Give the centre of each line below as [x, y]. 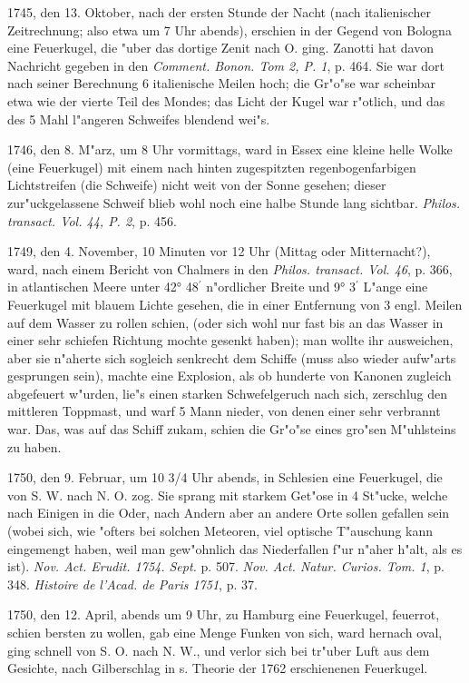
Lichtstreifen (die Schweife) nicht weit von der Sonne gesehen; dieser [197, 185]
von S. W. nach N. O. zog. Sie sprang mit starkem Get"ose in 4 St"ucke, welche [228, 495]
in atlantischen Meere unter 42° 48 [103, 287]
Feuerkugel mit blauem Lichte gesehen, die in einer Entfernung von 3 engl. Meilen [235, 304]
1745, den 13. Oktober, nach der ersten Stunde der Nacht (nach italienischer [220, 12]
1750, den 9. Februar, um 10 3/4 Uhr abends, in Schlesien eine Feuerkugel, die [225, 477]
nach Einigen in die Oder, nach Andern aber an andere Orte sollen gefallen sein [229, 513]
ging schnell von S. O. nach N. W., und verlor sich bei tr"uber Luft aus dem [219, 650]
